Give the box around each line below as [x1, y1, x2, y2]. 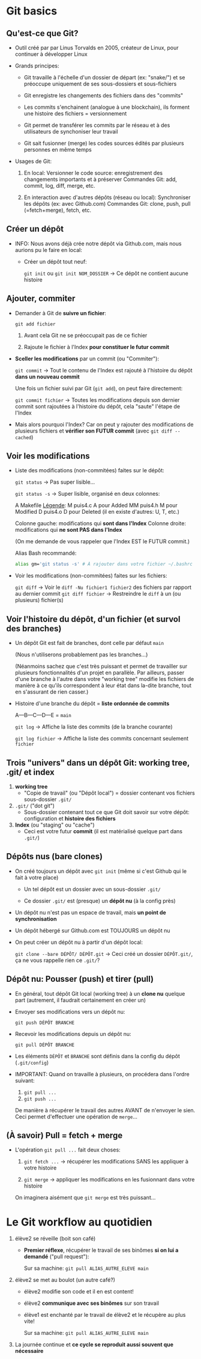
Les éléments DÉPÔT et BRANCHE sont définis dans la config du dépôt [14, 1052, 180, 1059]
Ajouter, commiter [6, 294, 76, 304]
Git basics [6, 4, 58, 18]
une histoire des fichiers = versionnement [23, 110, 127, 117]
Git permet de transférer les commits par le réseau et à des [23, 122, 170, 129]
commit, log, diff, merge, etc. [23, 182, 95, 189]
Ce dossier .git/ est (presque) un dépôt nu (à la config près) [23, 897, 176, 904]
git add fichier [14, 321, 56, 327]
